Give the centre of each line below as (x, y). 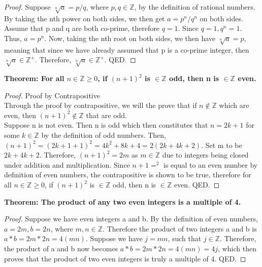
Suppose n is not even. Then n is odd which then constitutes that (106, 125)
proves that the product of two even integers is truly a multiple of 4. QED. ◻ (125, 258)
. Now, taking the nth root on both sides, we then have (130, 38)
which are (234, 105)
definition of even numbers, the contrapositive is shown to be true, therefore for (128, 175)
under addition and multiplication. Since (67, 164)
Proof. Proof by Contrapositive (52, 95)
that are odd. (107, 115)
